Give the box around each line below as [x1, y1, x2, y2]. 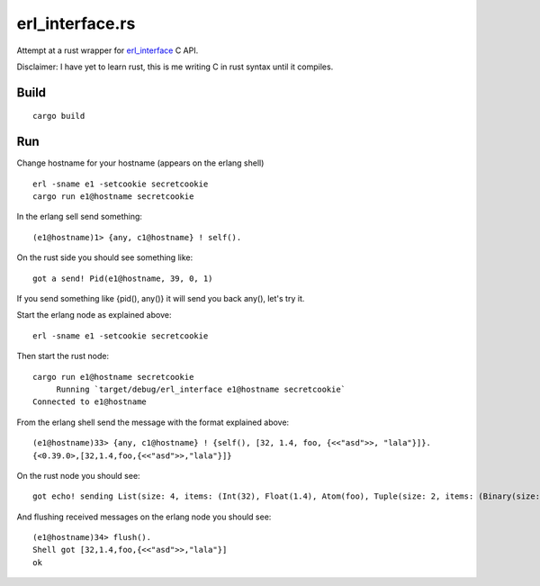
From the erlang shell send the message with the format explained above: [16, 417, 290, 428]
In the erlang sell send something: [16, 212, 143, 222]
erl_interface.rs [16, 14, 136, 33]
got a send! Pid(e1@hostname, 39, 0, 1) [32, 273, 213, 284]
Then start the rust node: [16, 351, 110, 362]
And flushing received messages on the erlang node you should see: [16, 511, 272, 522]
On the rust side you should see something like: [16, 252, 193, 263]
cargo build [32, 111, 85, 122]
